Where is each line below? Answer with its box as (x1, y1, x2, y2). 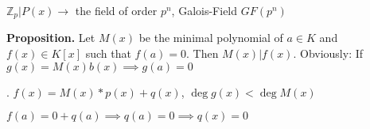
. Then (186, 45, 219, 62)
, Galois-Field (171, 2, 238, 18)
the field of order (75, 2, 158, 18)
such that (85, 45, 131, 62)
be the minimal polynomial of (138, 29, 283, 46)
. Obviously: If (293, 45, 364, 62)
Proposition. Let (6, 29, 95, 46)
